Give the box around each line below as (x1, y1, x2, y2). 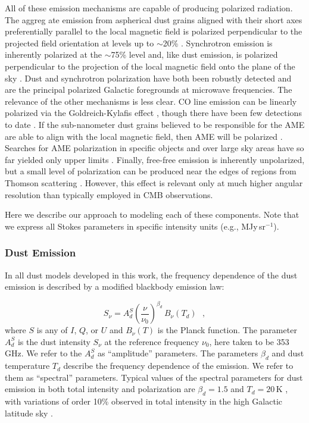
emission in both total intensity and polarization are (5, 383, 195, 395)
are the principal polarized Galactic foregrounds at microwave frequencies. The (5, 83, 292, 96)
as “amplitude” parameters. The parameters (97, 347, 258, 359)
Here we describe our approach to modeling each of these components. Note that (5, 208, 299, 221)
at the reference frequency (104, 335, 199, 347)
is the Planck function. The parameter (157, 324, 297, 336)
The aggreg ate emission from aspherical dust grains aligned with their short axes (5, 13, 302, 26)
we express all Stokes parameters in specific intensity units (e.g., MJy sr (5, 220, 266, 232)
